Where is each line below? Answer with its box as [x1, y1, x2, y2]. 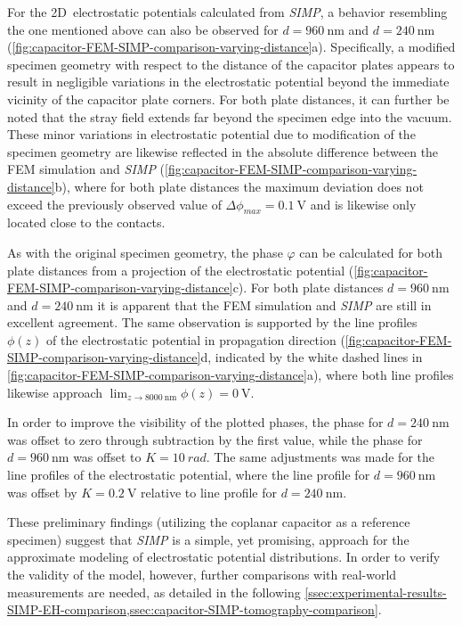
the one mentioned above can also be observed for [7, 20, 279, 38]
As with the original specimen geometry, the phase [7, 243, 283, 261]
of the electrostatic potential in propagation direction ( [46, 330, 345, 349]
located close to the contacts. [7, 213, 166, 232]
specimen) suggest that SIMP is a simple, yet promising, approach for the [7, 530, 409, 548]
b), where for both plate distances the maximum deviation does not [54, 177, 424, 195]
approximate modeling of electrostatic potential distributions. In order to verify [7, 547, 441, 566]
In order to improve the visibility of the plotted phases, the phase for [7, 413, 384, 432]
